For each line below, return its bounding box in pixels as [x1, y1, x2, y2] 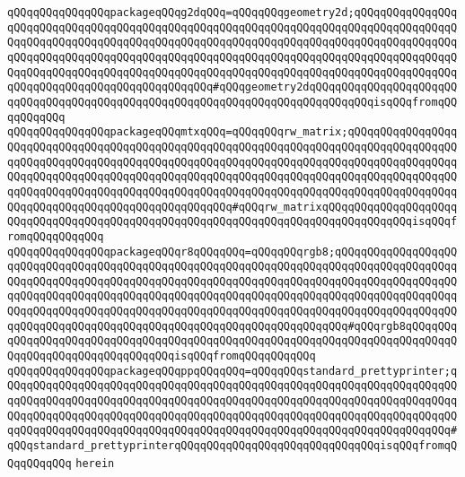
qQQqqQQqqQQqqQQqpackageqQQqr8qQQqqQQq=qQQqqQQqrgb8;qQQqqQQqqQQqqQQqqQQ [7, 245, 458, 258]
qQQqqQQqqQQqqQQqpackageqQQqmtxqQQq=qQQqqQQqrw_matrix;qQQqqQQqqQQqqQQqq [7, 126, 458, 139]
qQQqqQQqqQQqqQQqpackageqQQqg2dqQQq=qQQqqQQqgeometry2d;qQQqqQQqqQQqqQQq [7, 6, 458, 19]
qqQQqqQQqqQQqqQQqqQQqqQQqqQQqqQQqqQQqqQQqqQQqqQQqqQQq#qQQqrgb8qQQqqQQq [7, 319, 458, 333]
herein [75, 456, 115, 470]
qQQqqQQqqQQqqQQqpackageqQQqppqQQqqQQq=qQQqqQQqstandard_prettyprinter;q [7, 364, 458, 377]
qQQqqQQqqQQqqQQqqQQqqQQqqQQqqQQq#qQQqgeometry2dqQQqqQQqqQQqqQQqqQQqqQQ [7, 81, 458, 94]
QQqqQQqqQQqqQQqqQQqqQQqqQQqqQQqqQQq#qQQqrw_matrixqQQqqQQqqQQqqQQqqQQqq [7, 200, 458, 213]
